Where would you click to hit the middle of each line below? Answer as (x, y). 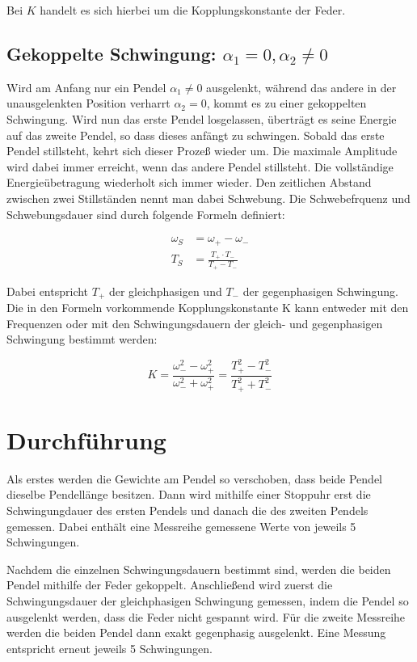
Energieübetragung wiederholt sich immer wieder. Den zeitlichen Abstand (189, 182)
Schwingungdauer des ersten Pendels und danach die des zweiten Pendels (187, 510)
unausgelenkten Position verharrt (88, 103)
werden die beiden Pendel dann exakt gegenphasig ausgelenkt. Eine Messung (196, 632)
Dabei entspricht (48, 291)
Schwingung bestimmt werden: (82, 339)
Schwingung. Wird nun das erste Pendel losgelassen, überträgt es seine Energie (202, 118)
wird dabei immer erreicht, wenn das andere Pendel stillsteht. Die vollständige (200, 166)
